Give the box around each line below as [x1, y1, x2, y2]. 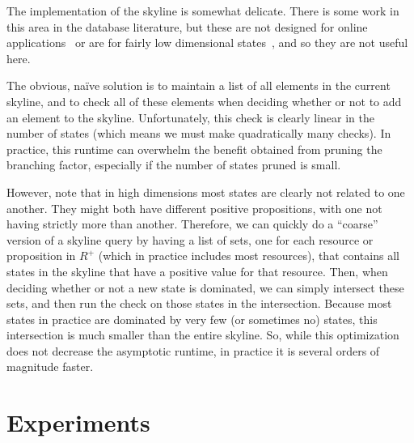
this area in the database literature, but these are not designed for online [6, 18, 368, 35]
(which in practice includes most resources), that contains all [98, 247, 399, 264]
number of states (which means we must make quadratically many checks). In [6, 125, 391, 142]
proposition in [6, 247, 76, 264]
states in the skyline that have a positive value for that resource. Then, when [6, 262, 388, 279]
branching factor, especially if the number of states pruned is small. [6, 156, 341, 173]
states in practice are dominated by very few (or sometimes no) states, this [6, 310, 378, 327]
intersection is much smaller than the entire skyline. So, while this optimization [6, 326, 399, 343]
